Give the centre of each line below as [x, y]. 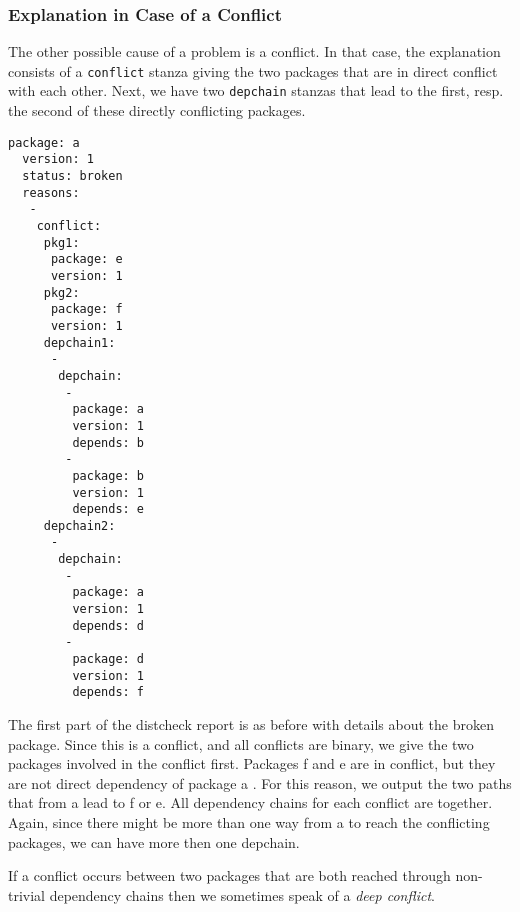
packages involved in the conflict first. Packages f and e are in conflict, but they [252, 763]
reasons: [51, 192]
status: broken [72, 176]
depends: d [108, 625]
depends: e [108, 509]
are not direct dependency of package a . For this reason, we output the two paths [260, 782]
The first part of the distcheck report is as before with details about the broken [251, 724]
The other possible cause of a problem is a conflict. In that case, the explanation [254, 51]
